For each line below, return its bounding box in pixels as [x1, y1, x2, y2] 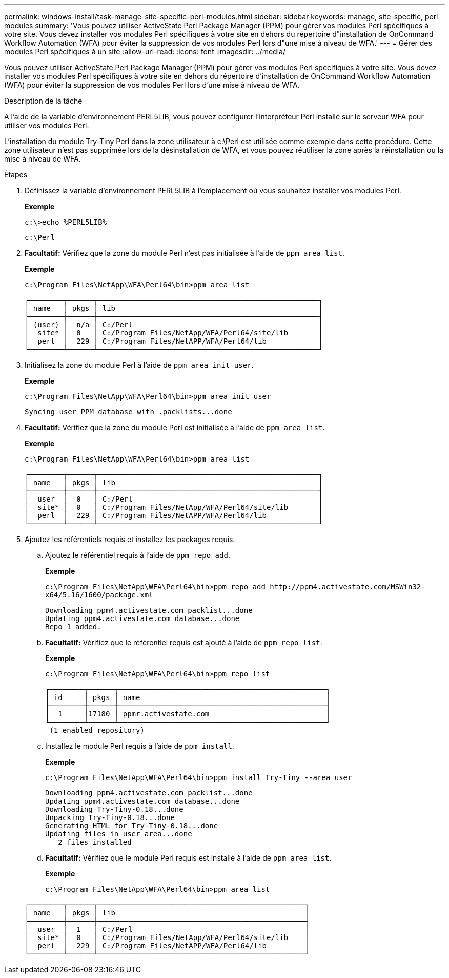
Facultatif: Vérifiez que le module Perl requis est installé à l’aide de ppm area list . [45, 853, 332, 862]
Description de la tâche [4, 96, 83, 105]
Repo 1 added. [45, 623, 101, 631]
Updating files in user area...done [45, 830, 192, 838]
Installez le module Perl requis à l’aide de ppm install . [45, 742, 234, 750]
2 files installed [58, 838, 132, 846]
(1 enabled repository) [49, 726, 145, 734]
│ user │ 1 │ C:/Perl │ [25, 925, 310, 933]
